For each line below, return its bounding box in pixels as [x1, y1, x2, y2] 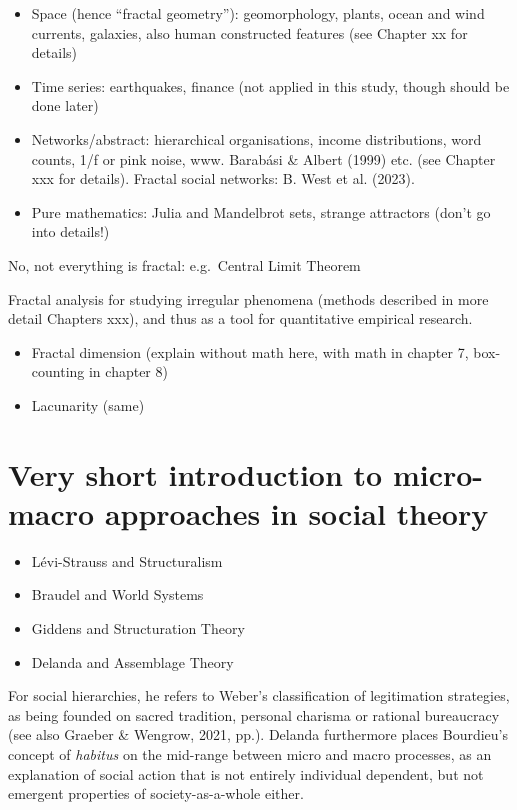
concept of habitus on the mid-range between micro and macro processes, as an [8, 743, 492, 764]
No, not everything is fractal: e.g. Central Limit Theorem [8, 254, 361, 275]
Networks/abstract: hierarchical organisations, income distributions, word [31, 128, 482, 149]
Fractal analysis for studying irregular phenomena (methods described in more [8, 288, 489, 309]
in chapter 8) [88, 361, 168, 382]
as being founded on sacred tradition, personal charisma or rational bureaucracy [8, 704, 500, 725]
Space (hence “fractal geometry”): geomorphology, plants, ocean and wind [31, 3, 485, 23]
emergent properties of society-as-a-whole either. [8, 783, 304, 804]
